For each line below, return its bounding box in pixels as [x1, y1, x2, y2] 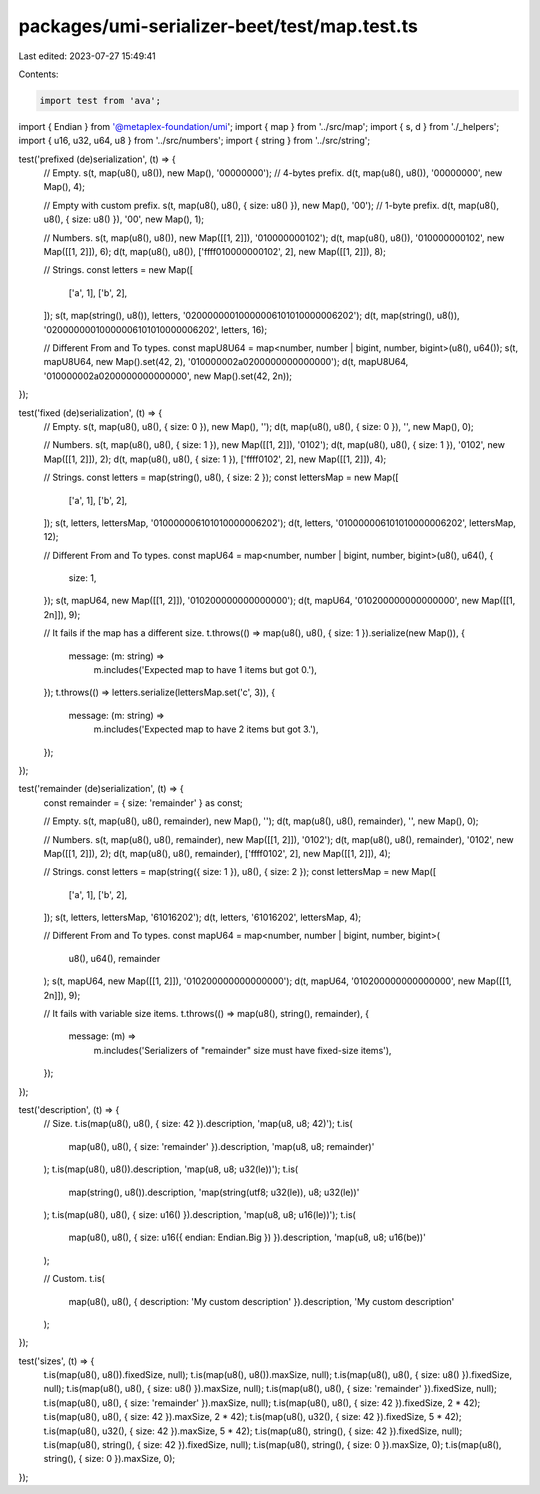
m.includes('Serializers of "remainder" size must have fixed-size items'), [93, 1044, 392, 1056]
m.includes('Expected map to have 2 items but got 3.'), [93, 723, 319, 735]
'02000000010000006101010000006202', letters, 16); [43, 323, 268, 335]
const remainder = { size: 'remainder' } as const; [43, 796, 244, 809]
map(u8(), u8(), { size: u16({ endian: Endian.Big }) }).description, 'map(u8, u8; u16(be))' [68, 1231, 427, 1244]
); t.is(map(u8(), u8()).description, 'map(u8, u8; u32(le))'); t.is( [43, 1163, 299, 1175]
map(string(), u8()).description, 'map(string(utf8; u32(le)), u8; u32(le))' [68, 1186, 360, 1198]
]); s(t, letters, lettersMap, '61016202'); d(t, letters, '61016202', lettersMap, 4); [43, 911, 362, 924]
